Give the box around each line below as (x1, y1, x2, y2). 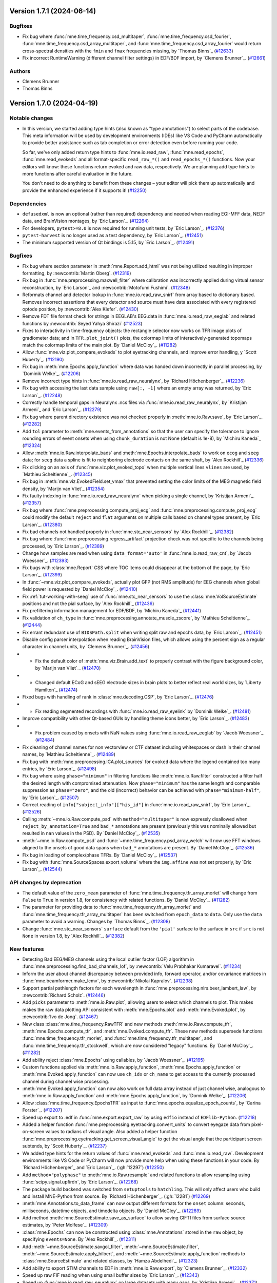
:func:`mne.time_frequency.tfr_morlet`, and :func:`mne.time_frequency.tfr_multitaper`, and (22, 1035, 212, 1041)
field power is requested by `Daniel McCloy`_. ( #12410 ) (22, 586, 138, 592)
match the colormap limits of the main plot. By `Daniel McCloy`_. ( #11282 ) (22, 342, 177, 348)
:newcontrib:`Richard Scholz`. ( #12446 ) (22, 992, 105, 998)
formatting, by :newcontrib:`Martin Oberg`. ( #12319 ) (22, 270, 131, 276)
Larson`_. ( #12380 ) (22, 521, 63, 528)
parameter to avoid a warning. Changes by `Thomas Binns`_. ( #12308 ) (22, 919, 170, 925)
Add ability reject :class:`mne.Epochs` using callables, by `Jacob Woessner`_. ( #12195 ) (22, 1057, 205, 1063)
